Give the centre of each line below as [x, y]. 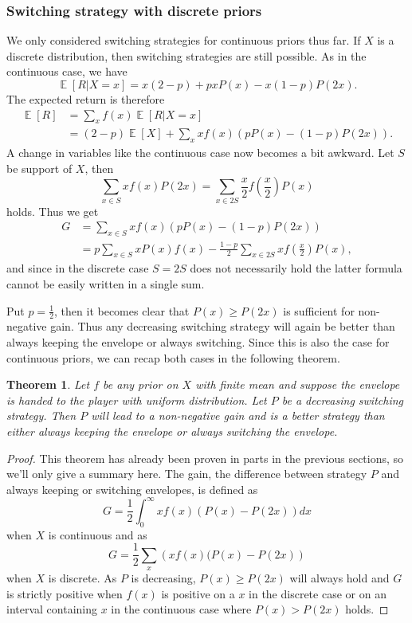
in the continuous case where [181, 609]
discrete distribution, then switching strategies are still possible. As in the [186, 55]
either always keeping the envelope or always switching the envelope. [172, 431]
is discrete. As [82, 578]
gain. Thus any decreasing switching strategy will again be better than [223, 326]
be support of [39, 168]
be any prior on [141, 384]
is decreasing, [163, 578]
